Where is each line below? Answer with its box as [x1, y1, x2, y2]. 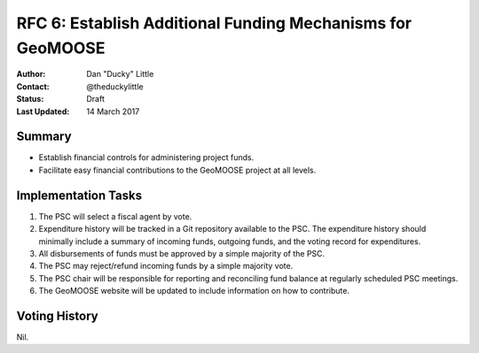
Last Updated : [16, 106, 70, 117]
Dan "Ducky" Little [86, 69, 154, 80]
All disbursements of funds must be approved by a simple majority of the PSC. [38, 248, 326, 258]
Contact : [16, 81, 51, 92]
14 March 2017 [86, 106, 140, 117]
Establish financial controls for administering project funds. [38, 152, 255, 163]
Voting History [16, 308, 98, 323]
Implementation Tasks [16, 188, 142, 203]
